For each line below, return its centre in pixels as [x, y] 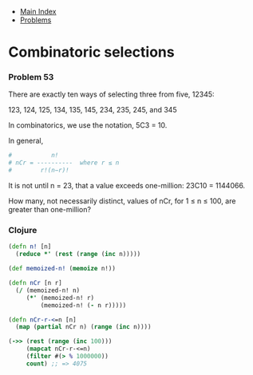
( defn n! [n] [30, 247]
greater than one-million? [50, 210]
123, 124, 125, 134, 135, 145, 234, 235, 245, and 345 [93, 110]
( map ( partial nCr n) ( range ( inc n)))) [83, 327]
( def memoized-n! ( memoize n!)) [62, 269]
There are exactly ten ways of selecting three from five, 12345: [111, 94]
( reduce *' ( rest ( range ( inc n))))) [78, 255]
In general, [26, 141]
